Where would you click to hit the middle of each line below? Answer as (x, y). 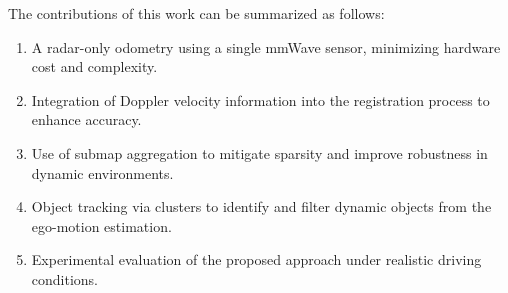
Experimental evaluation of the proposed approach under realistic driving (256, 259)
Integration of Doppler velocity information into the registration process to (260, 99)
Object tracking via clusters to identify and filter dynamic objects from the (261, 206)
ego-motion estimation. (101, 225)
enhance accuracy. (86, 119)
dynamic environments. (102, 172)
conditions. (65, 278)
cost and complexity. (94, 66)
